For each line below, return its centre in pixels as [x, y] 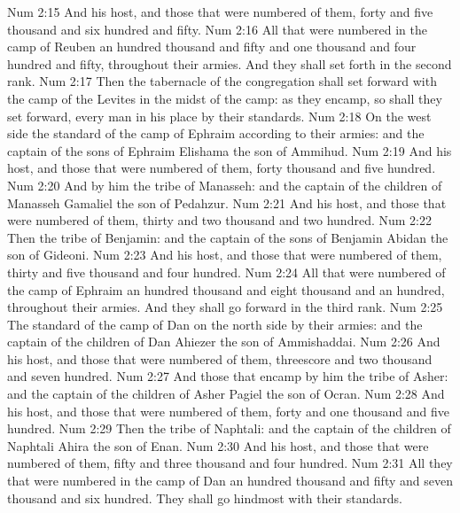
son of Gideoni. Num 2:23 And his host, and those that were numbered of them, [225, 255]
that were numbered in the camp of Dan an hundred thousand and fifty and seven [230, 481]
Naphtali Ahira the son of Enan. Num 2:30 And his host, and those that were [218, 445]
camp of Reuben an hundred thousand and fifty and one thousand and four [212, 47]
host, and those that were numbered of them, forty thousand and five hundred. [222, 168]
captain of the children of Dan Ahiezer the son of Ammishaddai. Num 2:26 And [224, 342]
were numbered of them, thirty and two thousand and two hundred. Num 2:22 [219, 220]
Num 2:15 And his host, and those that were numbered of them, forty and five [220, 12]
